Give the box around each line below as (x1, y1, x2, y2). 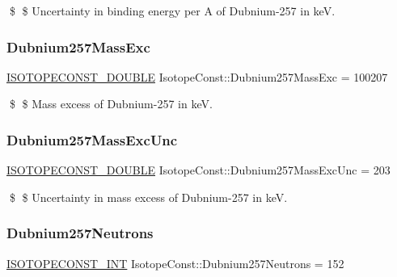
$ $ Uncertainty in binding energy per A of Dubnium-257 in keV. (9, 2, 336, 19)
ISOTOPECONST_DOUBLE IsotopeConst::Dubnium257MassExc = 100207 (6, 68, 388, 85)
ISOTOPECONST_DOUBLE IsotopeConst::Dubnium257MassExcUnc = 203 (6, 162, 391, 178)
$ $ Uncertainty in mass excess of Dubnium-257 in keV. (9, 188, 288, 205)
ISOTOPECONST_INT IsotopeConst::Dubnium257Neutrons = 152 (6, 254, 344, 271)
